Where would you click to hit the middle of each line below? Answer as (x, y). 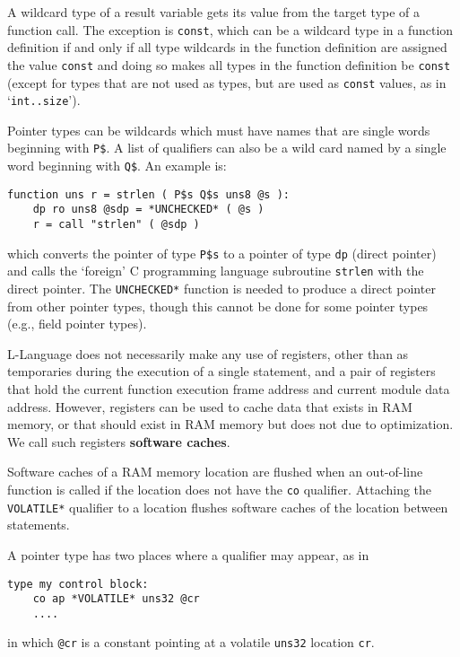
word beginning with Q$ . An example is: (117, 166)
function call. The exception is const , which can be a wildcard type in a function (230, 29)
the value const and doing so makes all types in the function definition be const (229, 64)
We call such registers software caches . (119, 441)
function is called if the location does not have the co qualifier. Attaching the (220, 489)
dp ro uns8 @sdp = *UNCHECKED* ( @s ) (148, 210)
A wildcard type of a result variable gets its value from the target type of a (214, 12)
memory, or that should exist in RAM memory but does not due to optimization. (230, 424)
